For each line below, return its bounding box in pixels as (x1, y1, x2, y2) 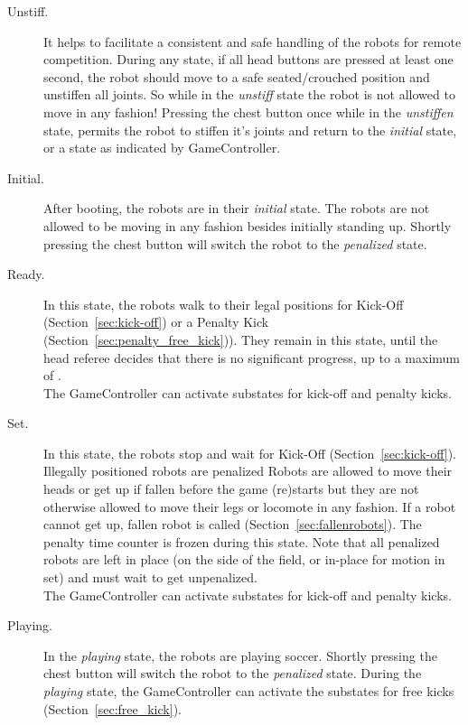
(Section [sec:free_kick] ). (43, 699, 182, 718)
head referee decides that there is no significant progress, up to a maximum (43, 348, 460, 367)
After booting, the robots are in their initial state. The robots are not (43, 199, 430, 218)
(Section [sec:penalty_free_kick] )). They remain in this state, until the (43, 330, 438, 349)
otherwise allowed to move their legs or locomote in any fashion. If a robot (43, 497, 456, 516)
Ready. (7, 265, 45, 283)
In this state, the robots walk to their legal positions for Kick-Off (43, 294, 404, 313)
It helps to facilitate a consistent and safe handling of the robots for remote (43, 32, 462, 51)
